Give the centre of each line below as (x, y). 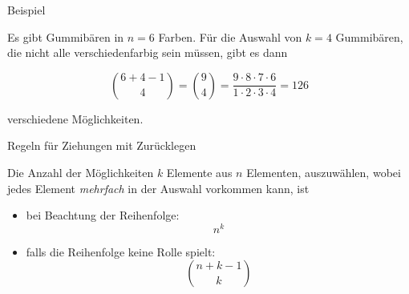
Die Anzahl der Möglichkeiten (81, 172)
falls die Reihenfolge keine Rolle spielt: (121, 251)
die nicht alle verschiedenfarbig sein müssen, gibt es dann (148, 52)
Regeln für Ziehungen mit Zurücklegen (102, 145)
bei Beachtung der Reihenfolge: (103, 215)
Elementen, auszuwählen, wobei (324, 172)
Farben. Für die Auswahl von (230, 36)
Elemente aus (199, 172)
